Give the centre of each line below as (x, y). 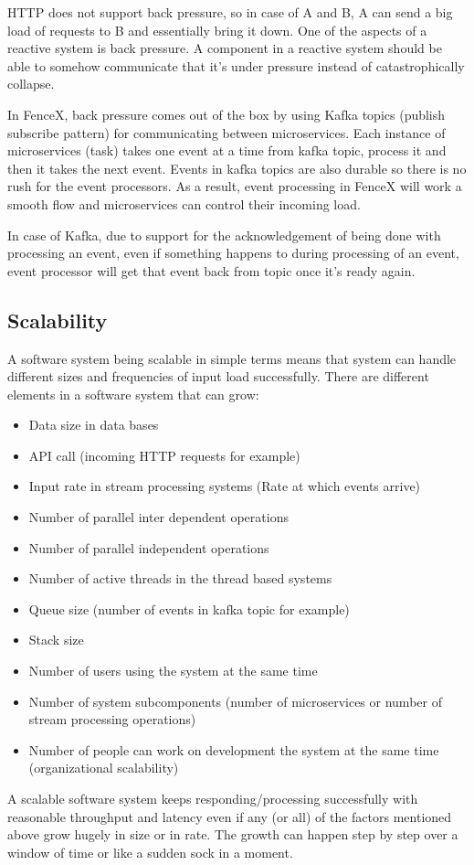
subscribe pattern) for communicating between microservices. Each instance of (226, 132)
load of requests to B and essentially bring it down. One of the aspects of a (217, 30)
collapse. (31, 84)
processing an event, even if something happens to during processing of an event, (233, 253)
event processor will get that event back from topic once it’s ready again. (211, 270)
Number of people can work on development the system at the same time (234, 749)
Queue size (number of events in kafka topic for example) (189, 609)
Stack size (56, 640)
